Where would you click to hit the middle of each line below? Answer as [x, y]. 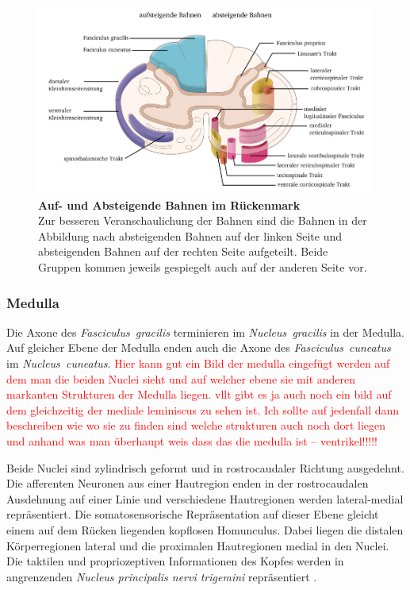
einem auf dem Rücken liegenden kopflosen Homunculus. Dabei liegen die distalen [205, 529]
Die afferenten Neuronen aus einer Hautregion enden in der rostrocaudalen [188, 483]
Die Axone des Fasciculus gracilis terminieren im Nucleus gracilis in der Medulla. [205, 332]
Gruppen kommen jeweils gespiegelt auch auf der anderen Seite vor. [203, 267]
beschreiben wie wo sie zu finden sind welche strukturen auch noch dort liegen [196, 425]
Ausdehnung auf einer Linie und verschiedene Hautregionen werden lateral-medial [205, 498]
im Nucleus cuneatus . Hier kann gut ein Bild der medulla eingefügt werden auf [198, 363]
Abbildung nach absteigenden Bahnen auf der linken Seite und [190, 235]
